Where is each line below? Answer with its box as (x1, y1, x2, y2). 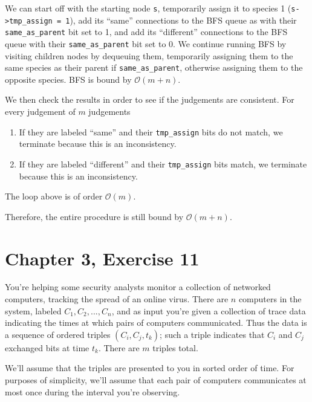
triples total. (152, 341, 198, 354)
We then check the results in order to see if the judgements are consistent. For (5, 93, 294, 106)
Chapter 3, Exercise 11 (5, 245, 200, 270)
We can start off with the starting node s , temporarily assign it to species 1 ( (5, 2, 291, 14)
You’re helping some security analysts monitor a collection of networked (5, 280, 271, 293)
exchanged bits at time (5, 341, 89, 354)
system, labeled (5, 304, 62, 317)
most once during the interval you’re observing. (5, 385, 180, 398)
